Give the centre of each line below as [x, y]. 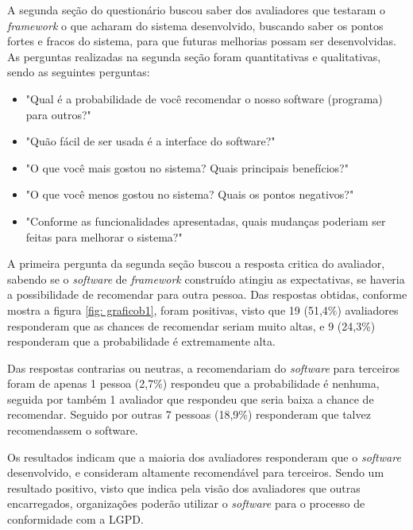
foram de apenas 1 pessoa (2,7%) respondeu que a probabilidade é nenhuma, [193, 383]
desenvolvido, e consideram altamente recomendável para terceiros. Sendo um [196, 472]
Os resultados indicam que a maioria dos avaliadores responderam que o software [204, 456]
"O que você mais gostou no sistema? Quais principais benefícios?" [187, 167]
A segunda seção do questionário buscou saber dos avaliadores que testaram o [196, 10]
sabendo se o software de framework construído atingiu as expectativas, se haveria [206, 279]
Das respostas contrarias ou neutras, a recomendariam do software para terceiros [203, 368]
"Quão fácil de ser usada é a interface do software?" [151, 141]
